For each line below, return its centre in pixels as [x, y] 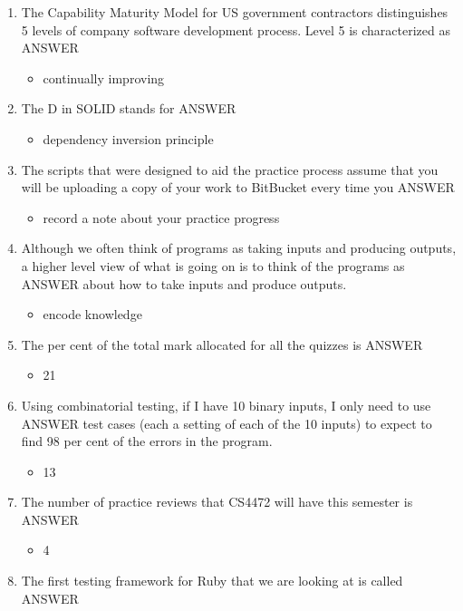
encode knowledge [92, 314]
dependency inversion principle [128, 138]
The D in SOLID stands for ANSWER [129, 108]
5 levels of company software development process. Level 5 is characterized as [236, 29]
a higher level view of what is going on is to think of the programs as [213, 265]
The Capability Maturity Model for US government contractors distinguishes [235, 12]
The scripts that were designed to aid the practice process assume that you [230, 169]
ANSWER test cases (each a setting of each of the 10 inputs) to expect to [227, 423]
